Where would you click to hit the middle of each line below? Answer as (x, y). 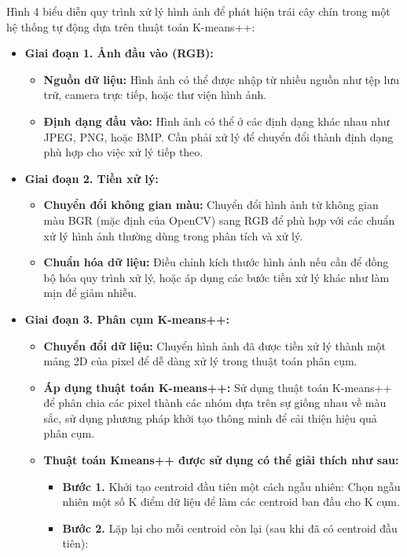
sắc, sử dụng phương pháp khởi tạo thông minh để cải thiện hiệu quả (210, 418)
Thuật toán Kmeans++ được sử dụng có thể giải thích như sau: (221, 460)
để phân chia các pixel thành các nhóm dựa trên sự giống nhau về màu (215, 403)
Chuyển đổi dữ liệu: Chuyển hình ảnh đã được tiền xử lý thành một (215, 345)
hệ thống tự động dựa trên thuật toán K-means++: (131, 26)
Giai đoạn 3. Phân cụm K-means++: (127, 319)
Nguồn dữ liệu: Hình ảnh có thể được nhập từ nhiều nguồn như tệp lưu (221, 79)
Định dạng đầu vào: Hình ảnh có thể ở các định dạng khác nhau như (216, 121)
